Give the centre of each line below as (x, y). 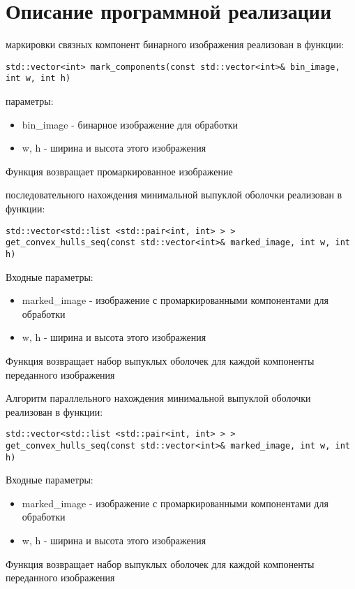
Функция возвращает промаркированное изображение (119, 171)
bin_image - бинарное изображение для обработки (130, 124)
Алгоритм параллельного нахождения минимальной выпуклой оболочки (158, 398)
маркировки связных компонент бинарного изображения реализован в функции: (175, 44)
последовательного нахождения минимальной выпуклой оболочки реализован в (174, 195)
